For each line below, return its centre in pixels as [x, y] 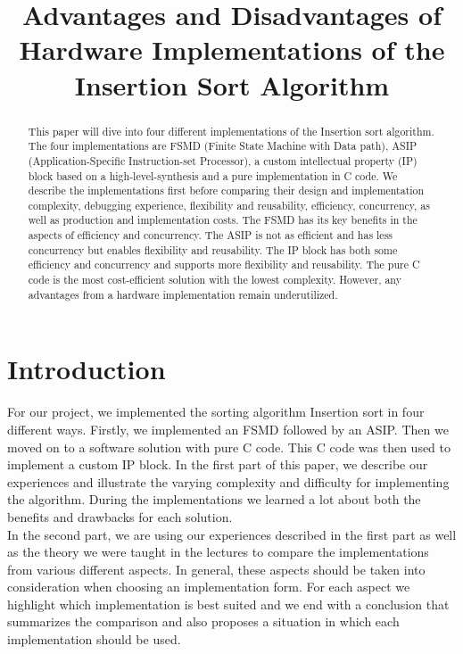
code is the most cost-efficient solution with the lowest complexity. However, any [215, 280]
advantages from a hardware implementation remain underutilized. [183, 294]
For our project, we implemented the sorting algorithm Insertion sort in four [216, 412]
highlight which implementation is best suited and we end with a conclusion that [228, 604]
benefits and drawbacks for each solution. [120, 516]
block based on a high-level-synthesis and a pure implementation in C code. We [213, 175]
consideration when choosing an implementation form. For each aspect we [209, 587]
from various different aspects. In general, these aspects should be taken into [216, 569]
